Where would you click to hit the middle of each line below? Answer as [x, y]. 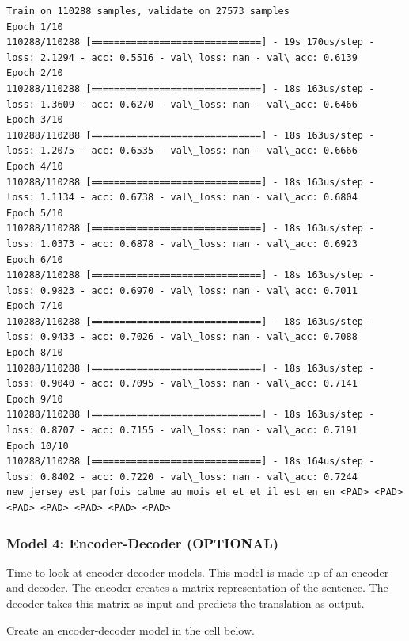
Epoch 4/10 [35, 166]
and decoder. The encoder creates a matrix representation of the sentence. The [197, 588]
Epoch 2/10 [35, 73]
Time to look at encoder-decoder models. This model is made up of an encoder [198, 572]
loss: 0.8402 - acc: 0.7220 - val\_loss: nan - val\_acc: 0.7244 [182, 477]
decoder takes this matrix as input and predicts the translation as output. [186, 603]
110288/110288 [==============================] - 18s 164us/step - [191, 462]
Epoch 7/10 [35, 306]
